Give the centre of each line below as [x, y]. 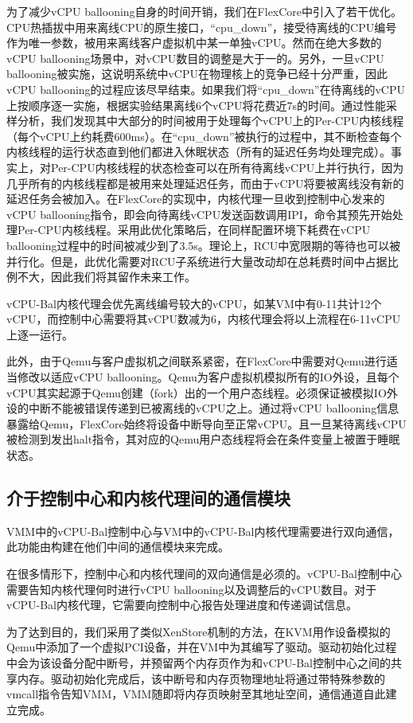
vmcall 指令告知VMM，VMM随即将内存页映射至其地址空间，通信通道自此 [196, 694]
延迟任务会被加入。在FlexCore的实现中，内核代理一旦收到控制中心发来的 [196, 199]
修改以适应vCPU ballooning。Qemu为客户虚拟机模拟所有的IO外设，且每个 [208, 377]
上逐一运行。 [40, 334]
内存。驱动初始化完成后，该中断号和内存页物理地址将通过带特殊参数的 [201, 678]
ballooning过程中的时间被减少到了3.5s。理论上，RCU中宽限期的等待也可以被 [204, 245]
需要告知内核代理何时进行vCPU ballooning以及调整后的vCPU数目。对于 [192, 589]
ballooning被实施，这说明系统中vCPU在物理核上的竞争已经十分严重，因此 [197, 74]
